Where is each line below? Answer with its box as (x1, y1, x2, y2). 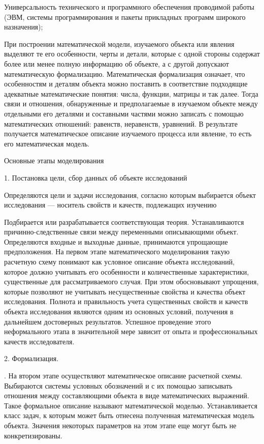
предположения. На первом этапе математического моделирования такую (4, 246, 230, 257)
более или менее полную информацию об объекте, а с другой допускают (4, 58, 229, 69)
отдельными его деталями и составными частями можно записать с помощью (4, 108, 244, 119)
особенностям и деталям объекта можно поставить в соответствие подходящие (4, 78, 248, 89)
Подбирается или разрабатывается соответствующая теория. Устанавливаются (4, 216, 244, 227)
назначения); (4, 21, 43, 32)
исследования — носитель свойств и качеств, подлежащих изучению (4, 199, 217, 210)
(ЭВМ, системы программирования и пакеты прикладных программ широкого (4, 11, 246, 22)
